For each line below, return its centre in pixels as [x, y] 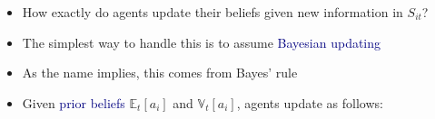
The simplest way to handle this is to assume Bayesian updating [202, 42]
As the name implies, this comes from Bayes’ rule [160, 73]
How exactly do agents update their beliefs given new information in [213, 12]
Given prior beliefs [74, 102]
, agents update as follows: [310, 102]
